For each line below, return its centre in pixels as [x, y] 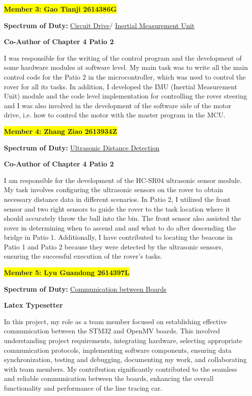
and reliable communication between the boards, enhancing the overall [109, 378]
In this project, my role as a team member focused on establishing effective [116, 321]
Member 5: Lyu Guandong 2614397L [67, 272]
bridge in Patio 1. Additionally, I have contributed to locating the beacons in [118, 237]
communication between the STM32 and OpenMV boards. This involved [112, 331]
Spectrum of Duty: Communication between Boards [85, 289]
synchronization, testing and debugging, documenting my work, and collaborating [126, 359]
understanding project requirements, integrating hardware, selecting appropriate [123, 340]
